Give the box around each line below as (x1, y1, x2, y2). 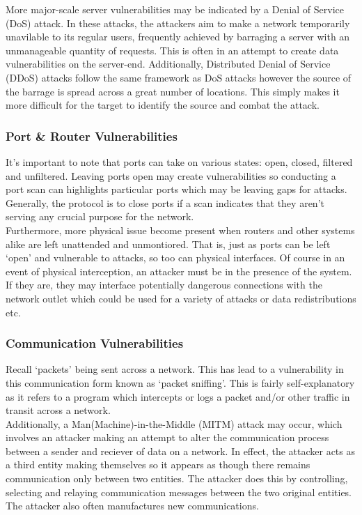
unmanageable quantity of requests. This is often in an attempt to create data (6, 43, 339, 57)
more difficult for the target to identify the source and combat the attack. (6, 98, 320, 112)
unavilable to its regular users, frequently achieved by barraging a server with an (6, 29, 350, 44)
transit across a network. (6, 403, 111, 417)
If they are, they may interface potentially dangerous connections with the (6, 277, 322, 292)
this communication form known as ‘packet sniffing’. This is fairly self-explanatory (6, 375, 355, 390)
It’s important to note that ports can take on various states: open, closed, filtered (6, 154, 353, 169)
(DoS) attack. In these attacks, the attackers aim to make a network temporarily (6, 15, 350, 30)
